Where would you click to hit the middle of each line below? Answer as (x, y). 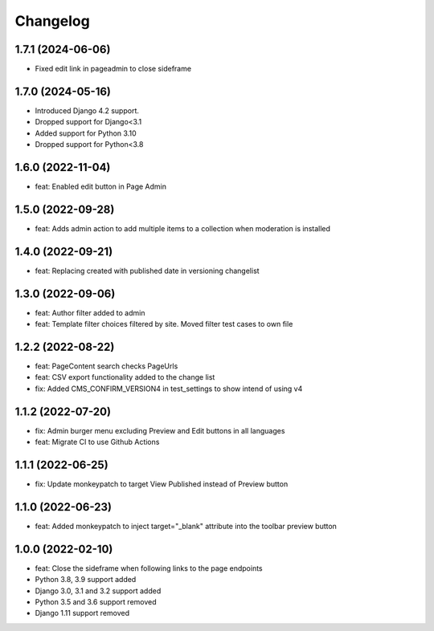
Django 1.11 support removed (82, 613)
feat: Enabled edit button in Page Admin (101, 187)
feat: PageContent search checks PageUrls (106, 366)
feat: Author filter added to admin (90, 312)
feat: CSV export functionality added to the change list (125, 377)
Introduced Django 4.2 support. (87, 110)
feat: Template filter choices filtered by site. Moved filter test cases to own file (164, 324)
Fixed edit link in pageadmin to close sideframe (113, 69)
